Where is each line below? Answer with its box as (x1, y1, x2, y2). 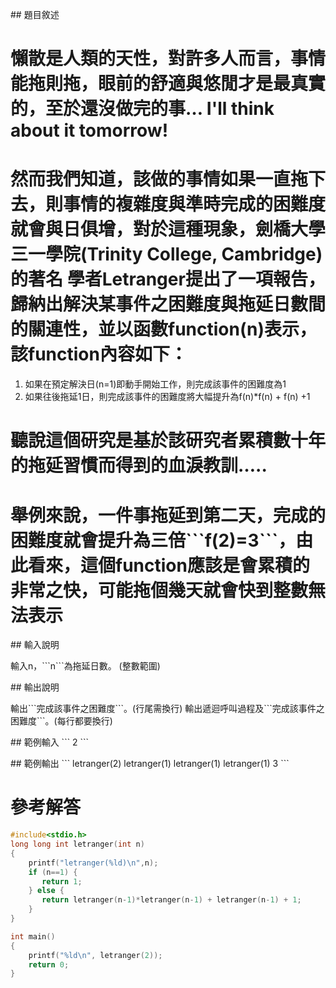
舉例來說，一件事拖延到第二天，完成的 (10, 504, 327, 527)
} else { (28, 886, 65, 896)
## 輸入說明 (10, 639, 60, 651)
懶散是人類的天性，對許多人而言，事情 (10, 48, 327, 70)
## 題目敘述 (10, 9, 60, 20)
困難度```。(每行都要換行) (10, 715, 113, 727)
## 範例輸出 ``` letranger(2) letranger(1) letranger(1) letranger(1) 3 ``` (10, 758, 290, 770)
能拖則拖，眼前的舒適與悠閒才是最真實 (10, 73, 327, 95)
